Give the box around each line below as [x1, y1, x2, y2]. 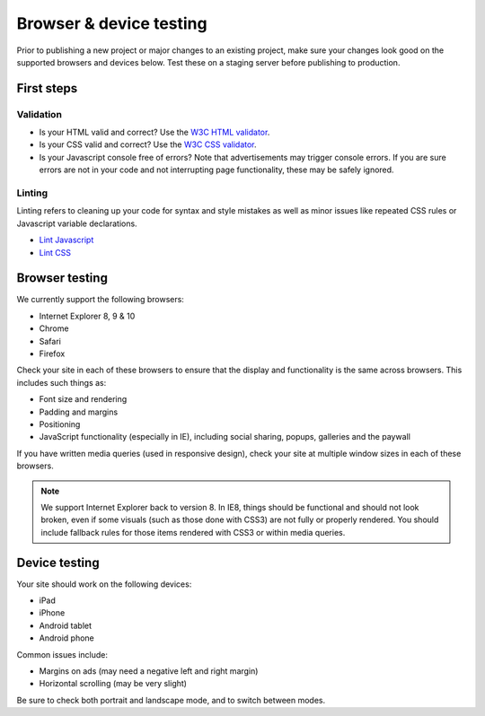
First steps [16, 81, 78, 96]
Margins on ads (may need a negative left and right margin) [39, 665, 259, 677]
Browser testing [16, 270, 108, 286]
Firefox [39, 348, 66, 359]
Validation [16, 108, 63, 120]
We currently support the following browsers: [16, 294, 184, 305]
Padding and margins [39, 406, 119, 417]
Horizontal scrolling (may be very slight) [39, 678, 188, 689]
